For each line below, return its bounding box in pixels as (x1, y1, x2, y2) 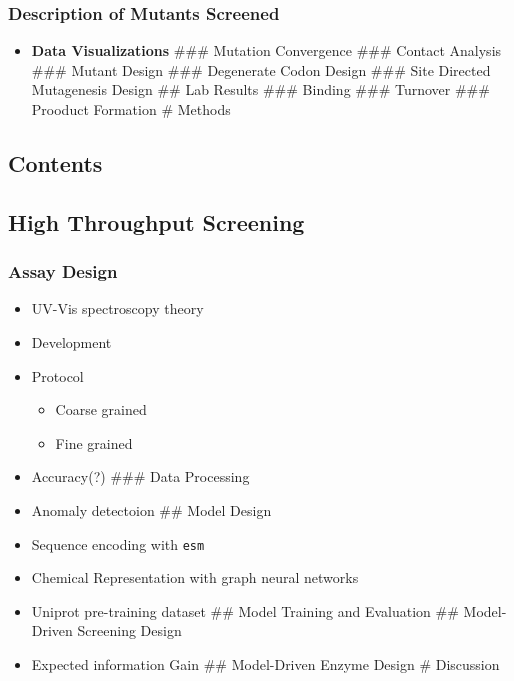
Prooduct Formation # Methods (31, 99, 231, 119)
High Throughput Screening (8, 206, 305, 237)
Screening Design (77, 620, 182, 641)
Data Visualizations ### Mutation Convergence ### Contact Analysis (31, 40, 502, 61)
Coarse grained (55, 399, 147, 420)
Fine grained (55, 432, 133, 453)
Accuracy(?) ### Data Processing (31, 466, 250, 487)
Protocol (31, 365, 84, 386)
